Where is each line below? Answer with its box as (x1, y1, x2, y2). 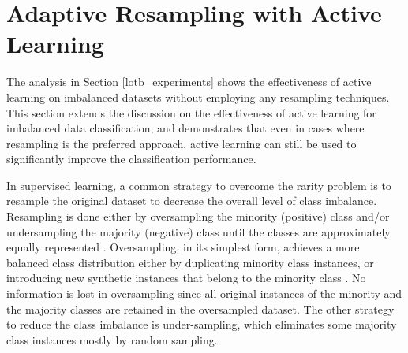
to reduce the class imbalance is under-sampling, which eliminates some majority (6, 316, 397, 333)
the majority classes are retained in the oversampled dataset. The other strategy (6, 300, 395, 317)
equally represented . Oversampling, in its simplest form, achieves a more (6, 239, 360, 255)
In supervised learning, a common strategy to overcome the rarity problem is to (6, 176, 391, 193)
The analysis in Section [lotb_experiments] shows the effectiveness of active (6, 73, 372, 90)
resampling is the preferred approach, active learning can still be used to (6, 135, 357, 151)
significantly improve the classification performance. (6, 150, 256, 167)
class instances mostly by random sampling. (6, 331, 218, 347)
